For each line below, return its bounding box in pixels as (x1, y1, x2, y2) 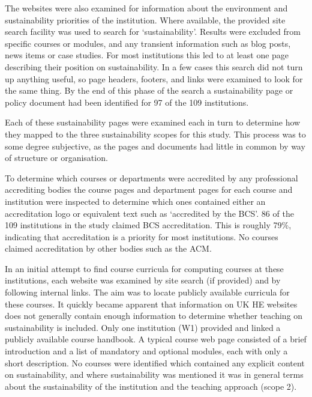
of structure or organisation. (5, 151, 108, 164)
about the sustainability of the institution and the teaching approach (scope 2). (5, 380, 297, 392)
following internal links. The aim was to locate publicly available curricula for (5, 286, 290, 299)
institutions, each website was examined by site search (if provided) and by (5, 274, 281, 286)
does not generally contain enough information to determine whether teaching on (5, 309, 303, 322)
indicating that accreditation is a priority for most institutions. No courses (5, 230, 278, 243)
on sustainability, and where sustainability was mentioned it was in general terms (5, 368, 304, 381)
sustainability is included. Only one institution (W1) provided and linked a (5, 321, 281, 333)
